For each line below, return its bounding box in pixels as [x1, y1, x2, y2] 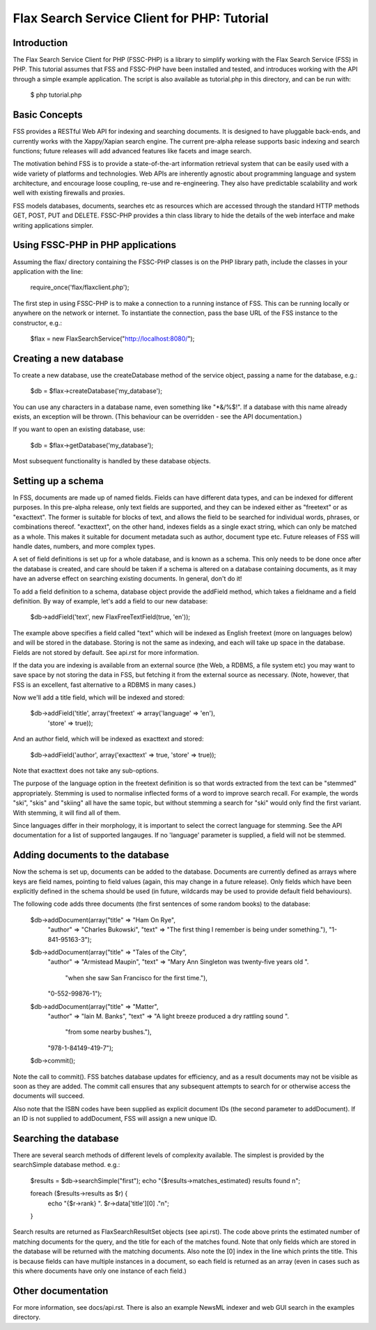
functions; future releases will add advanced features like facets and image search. [13, 146, 252, 155]
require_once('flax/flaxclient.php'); [30, 283, 130, 292]
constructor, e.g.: [13, 318, 63, 327]
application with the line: [13, 267, 84, 275]
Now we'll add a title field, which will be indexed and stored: [13, 693, 185, 702]
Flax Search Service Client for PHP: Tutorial [13, 10, 269, 26]
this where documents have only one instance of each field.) [13, 1267, 187, 1275]
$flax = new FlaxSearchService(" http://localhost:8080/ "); [30, 334, 195, 343]
